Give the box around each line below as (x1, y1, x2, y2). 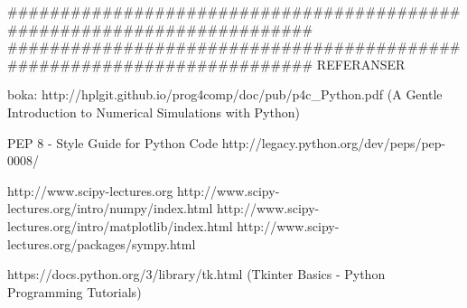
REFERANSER (316, 54, 406, 73)
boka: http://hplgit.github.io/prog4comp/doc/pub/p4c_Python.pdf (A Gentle (7, 85, 443, 104)
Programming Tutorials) (7, 282, 142, 301)
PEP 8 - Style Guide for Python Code (7, 133, 219, 152)
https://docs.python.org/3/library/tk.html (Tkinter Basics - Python (7, 265, 386, 284)
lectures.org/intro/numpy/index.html (7, 199, 213, 218)
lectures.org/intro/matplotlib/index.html (7, 216, 233, 235)
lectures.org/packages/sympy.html (7, 234, 196, 253)
